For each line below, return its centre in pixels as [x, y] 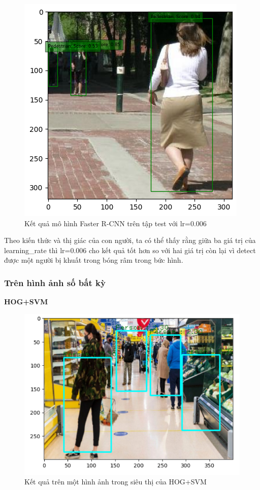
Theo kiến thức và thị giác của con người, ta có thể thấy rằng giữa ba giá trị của [130, 240]
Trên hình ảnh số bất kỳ [55, 282]
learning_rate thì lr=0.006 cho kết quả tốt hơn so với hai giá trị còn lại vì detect [130, 250]
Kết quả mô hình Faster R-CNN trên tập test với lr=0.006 [116, 223]
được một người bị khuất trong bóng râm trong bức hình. [94, 260]
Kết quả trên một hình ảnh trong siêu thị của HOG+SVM [116, 482]
